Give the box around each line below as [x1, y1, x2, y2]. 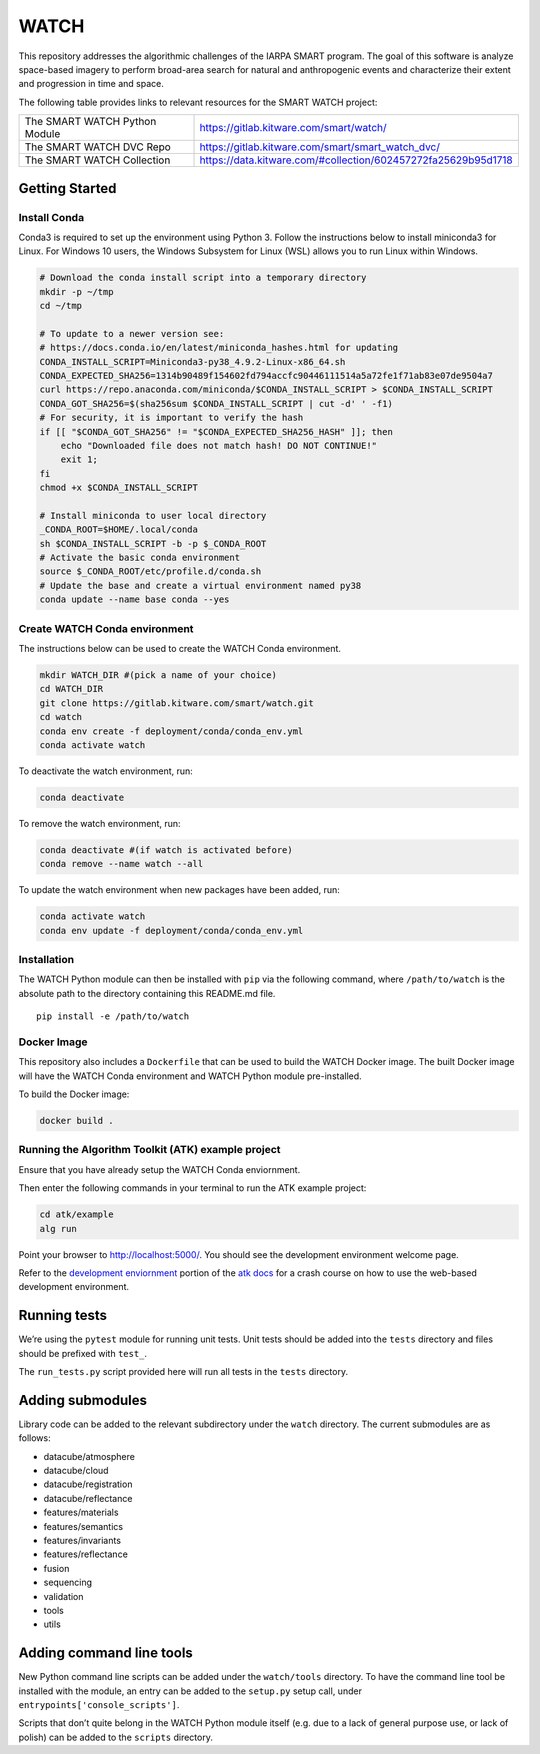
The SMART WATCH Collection [24, 153, 171, 167]
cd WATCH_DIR [39, 683, 104, 695]
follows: [18, 1432, 51, 1444]
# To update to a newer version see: [39, 328, 225, 339]
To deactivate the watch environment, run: [18, 765, 194, 777]
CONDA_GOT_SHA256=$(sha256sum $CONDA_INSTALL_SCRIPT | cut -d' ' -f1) [39, 398, 394, 409]
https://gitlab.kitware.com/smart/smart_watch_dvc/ [199, 140, 440, 154]
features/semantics [43, 1520, 124, 1532]
